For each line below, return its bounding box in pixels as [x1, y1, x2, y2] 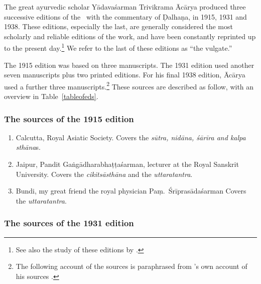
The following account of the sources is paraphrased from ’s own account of [16, 261, 247, 271]
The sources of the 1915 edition [4, 112, 134, 125]
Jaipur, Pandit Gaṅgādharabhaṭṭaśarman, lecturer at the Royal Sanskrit [16, 159, 239, 169]
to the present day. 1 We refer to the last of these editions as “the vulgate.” [4, 41, 232, 53]
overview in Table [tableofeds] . [4, 91, 98, 102]
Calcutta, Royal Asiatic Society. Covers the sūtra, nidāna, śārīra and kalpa [16, 132, 246, 142]
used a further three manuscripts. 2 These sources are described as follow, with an [4, 79, 254, 91]
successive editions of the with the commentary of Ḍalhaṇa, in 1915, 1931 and [4, 11, 247, 22]
